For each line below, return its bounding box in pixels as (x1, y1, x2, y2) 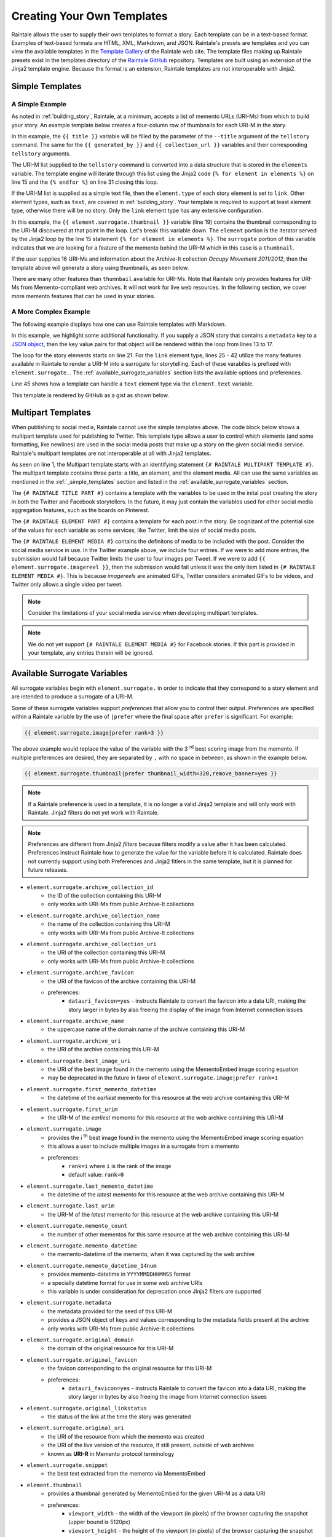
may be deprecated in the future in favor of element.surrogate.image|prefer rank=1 (47, 1074, 278, 1081)
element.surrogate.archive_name (26, 1017, 124, 1025)
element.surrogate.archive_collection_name (26, 912, 160, 919)
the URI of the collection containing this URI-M (47, 949, 165, 956)
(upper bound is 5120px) (68, 1519, 131, 1526)
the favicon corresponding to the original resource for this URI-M (47, 1365, 212, 1372)
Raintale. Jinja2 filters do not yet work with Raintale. (28, 809, 159, 816)
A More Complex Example (11, 307, 90, 316)
